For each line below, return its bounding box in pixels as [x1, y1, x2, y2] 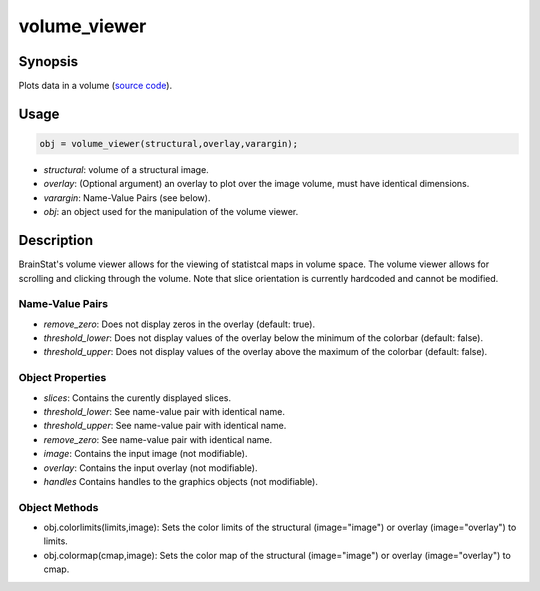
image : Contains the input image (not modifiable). [43, 448, 248, 460]
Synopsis [18, 53, 79, 70]
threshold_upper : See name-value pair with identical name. [43, 420, 287, 432]
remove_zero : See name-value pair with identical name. [43, 433, 273, 445]
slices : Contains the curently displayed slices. [43, 391, 232, 404]
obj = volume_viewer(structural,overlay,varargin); [39, 138, 299, 150]
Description [18, 232, 94, 249]
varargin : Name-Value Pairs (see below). [43, 191, 211, 204]
